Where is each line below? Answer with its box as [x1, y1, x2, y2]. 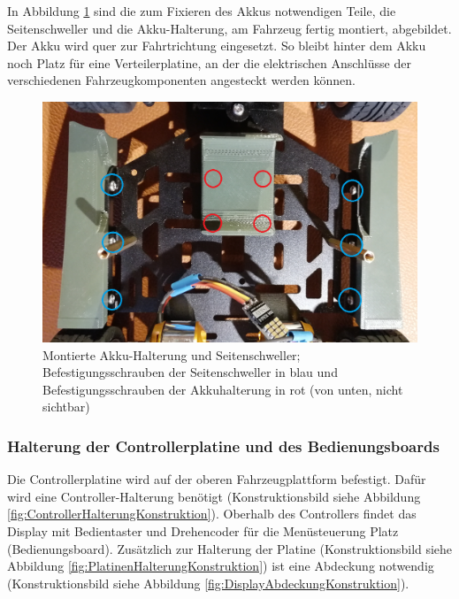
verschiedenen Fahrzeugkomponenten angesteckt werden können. [7, 71, 356, 89]
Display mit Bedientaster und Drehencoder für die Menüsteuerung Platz [7, 521, 399, 540]
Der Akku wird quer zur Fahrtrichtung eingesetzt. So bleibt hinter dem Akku [7, 36, 426, 55]
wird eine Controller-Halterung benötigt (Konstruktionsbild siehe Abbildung [7, 487, 421, 505]
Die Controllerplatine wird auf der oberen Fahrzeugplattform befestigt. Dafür [7, 470, 426, 488]
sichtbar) [42, 397, 90, 416]
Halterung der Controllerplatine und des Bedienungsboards [7, 434, 440, 457]
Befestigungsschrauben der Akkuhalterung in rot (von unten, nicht [42, 380, 403, 398]
